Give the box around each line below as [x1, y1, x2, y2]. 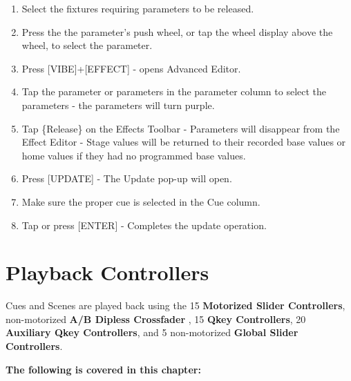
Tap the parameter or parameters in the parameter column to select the [21, 84, 327, 99]
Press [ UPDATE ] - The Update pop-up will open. [21, 171, 232, 186]
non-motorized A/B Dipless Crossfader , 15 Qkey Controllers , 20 [6, 311, 306, 326]
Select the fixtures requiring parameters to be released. [21, 1, 254, 15]
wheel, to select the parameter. [21, 38, 153, 52]
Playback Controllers [6, 258, 209, 286]
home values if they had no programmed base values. [21, 148, 246, 162]
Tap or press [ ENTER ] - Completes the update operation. [21, 217, 267, 232]
